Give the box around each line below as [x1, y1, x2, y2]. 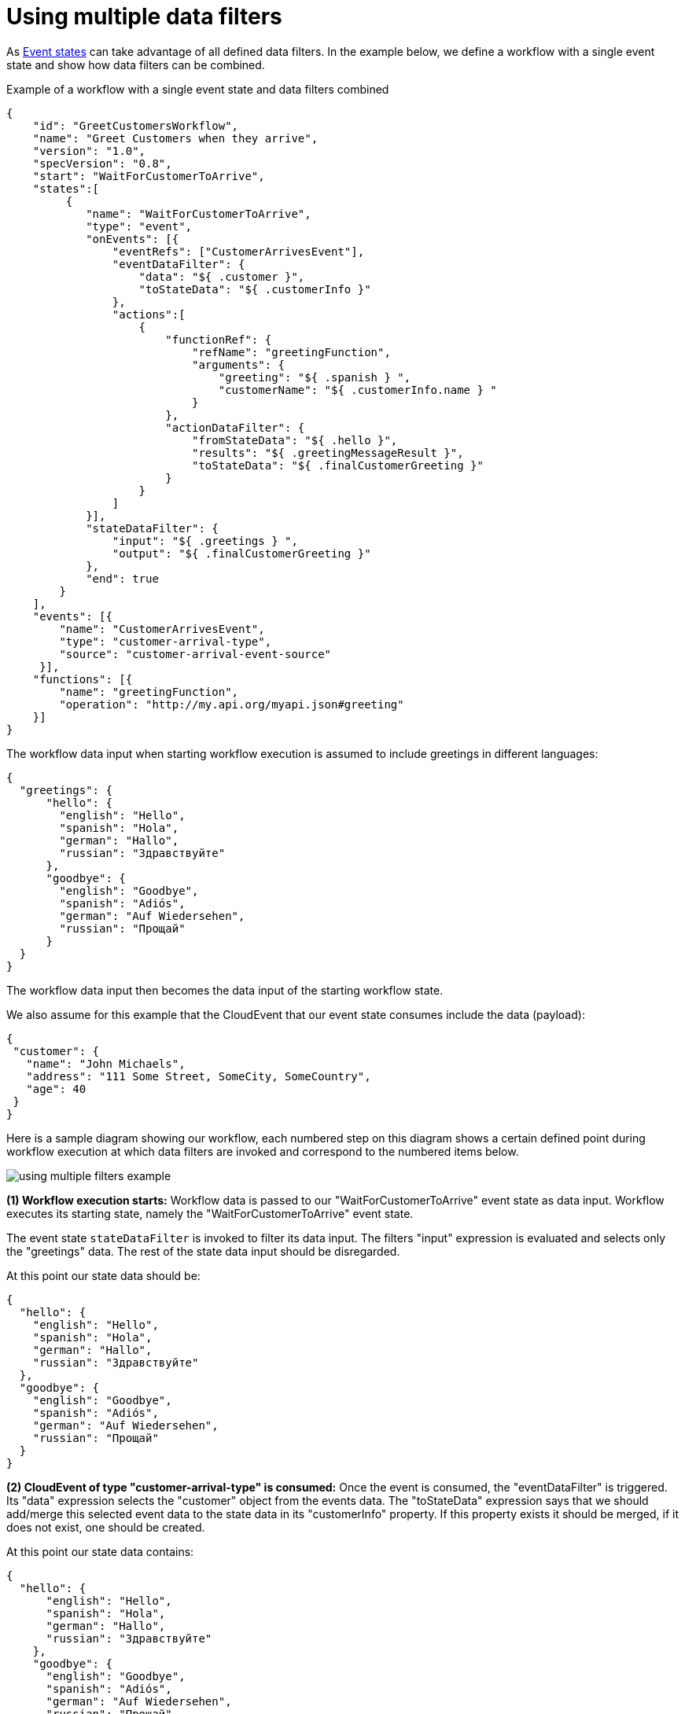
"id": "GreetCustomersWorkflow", [32, 119, 239, 132]
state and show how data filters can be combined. [6, 57, 265, 72]
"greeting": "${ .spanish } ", [218, 370, 411, 384]
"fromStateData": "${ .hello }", [192, 433, 398, 447]
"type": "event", [86, 219, 193, 233]
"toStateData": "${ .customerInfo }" [138, 282, 371, 296]
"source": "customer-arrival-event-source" [59, 647, 332, 660]
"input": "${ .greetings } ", [112, 534, 298, 547]
